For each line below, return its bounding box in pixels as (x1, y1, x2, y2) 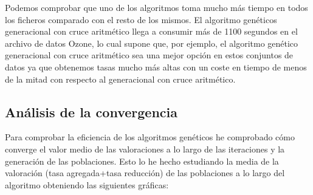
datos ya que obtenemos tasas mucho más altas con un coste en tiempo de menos (5, 60, 307, 73)
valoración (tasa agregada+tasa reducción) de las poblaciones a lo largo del (5, 166, 285, 179)
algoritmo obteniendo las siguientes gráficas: (5, 178, 169, 191)
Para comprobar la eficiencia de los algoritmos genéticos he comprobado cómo (5, 131, 295, 143)
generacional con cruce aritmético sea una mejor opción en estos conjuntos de (5, 49, 294, 61)
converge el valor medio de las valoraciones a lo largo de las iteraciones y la (5, 142, 285, 155)
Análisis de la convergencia (5, 102, 178, 121)
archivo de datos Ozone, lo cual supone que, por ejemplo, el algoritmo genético (5, 36, 298, 49)
